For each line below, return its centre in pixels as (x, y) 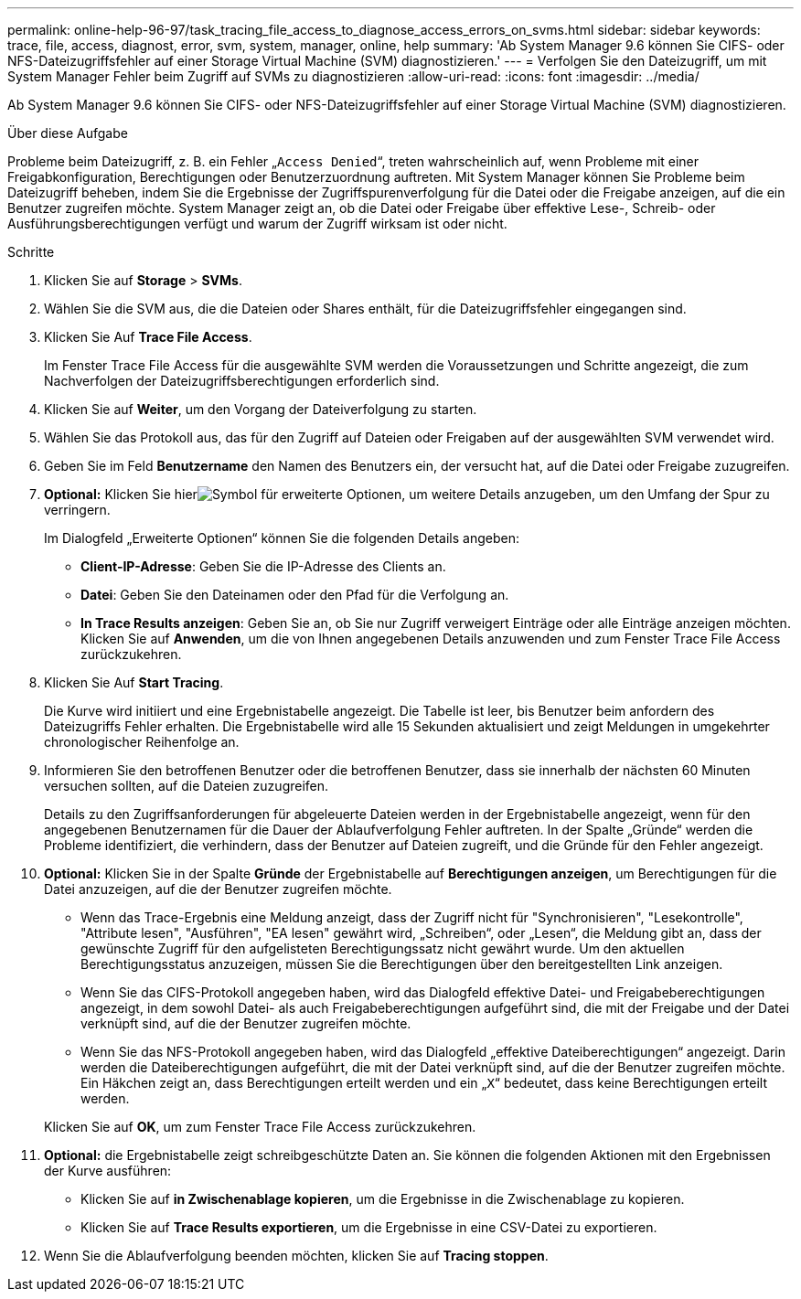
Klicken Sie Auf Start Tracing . (134, 682)
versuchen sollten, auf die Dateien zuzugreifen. (187, 786)
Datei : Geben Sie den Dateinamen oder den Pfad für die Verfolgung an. (295, 595)
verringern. (77, 510)
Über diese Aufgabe (68, 133)
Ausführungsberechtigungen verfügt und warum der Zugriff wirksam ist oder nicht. (257, 224)
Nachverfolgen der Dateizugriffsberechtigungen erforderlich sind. (242, 381)
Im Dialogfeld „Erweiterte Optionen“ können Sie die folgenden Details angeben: (282, 538)
